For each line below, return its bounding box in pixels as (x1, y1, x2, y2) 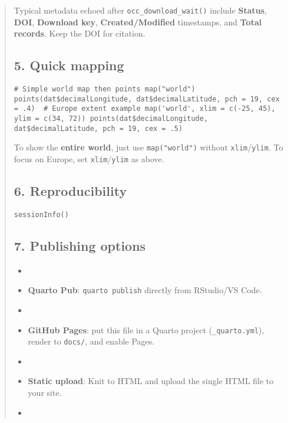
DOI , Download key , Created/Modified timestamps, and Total (14, 15, 262, 28)
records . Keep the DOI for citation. (14, 27, 145, 40)
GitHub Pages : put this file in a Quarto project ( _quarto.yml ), (28, 323, 264, 336)
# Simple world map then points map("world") (14, 85, 196, 94)
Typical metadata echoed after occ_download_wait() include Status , (14, 4, 267, 16)
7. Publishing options (14, 236, 146, 254)
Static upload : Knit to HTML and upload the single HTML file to (28, 375, 274, 387)
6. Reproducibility (14, 182, 127, 200)
